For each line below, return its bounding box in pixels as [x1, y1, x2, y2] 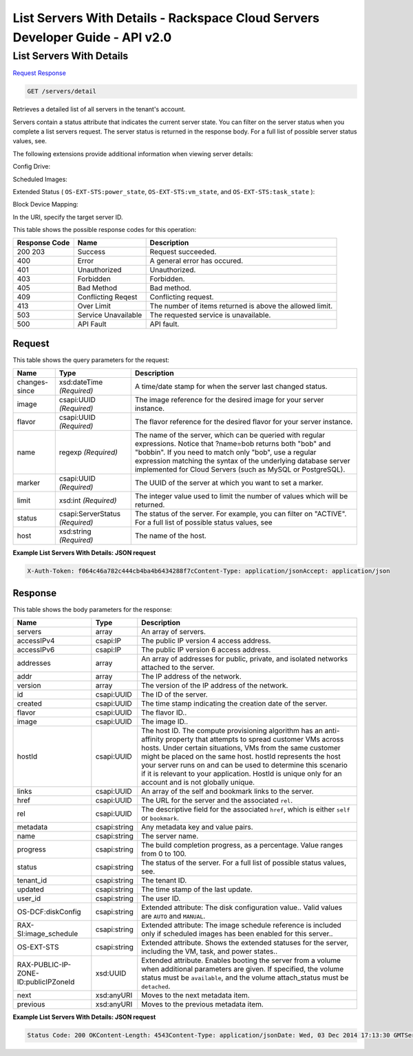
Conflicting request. [149, 293, 214, 302]
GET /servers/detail [27, 87, 96, 96]
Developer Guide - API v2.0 [12, 30, 172, 45]
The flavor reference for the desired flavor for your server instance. [134, 417, 353, 427]
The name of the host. [134, 531, 206, 540]
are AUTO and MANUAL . [141, 911, 206, 921]
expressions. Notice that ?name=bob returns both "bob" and [134, 439, 331, 449]
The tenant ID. [141, 876, 187, 885]
